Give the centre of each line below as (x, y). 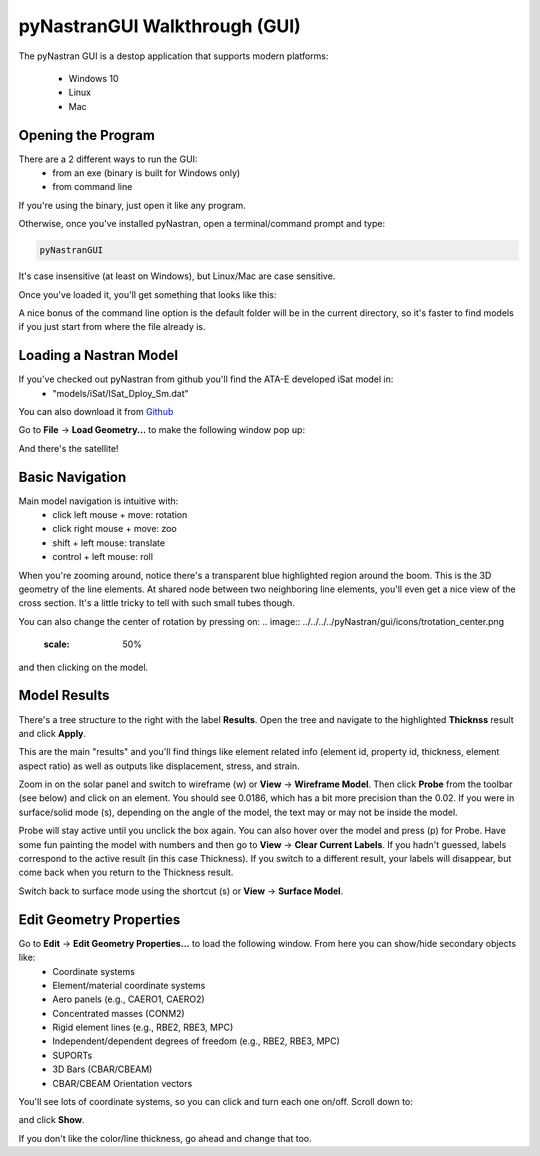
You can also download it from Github (96, 412)
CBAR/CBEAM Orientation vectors (122, 1083)
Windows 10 (93, 78)
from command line (92, 187)
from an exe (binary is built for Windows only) (146, 173)
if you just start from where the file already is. (112, 327)
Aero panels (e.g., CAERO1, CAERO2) (128, 999)
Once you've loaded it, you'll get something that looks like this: (147, 294)
